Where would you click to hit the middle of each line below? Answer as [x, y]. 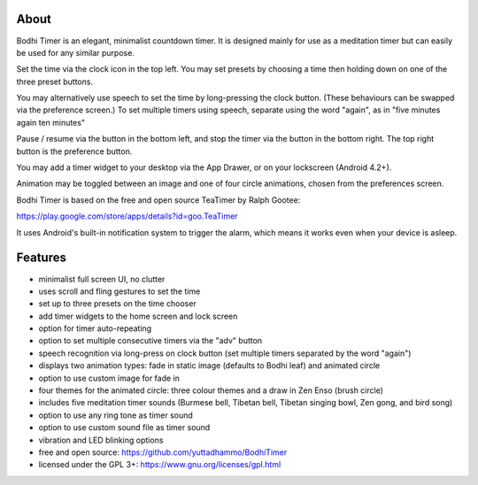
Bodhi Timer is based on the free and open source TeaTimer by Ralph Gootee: [158, 200]
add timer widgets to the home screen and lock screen [138, 316]
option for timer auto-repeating [95, 328]
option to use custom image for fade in [109, 378]
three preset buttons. [54, 81]
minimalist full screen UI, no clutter [102, 279]
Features [41, 258]
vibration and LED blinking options [101, 440]
